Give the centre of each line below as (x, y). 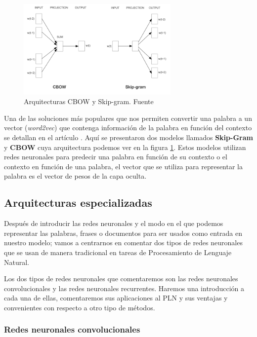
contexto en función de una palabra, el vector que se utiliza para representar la (123, 166)
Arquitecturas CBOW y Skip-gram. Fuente (89, 101)
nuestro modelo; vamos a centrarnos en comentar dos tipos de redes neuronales (123, 243)
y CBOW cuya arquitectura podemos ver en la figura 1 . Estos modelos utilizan (125, 147)
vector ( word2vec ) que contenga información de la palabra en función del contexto (128, 128)
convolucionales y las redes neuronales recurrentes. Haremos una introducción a (124, 288)
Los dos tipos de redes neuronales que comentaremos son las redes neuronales (121, 279)
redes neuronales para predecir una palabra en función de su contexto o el (116, 157)
